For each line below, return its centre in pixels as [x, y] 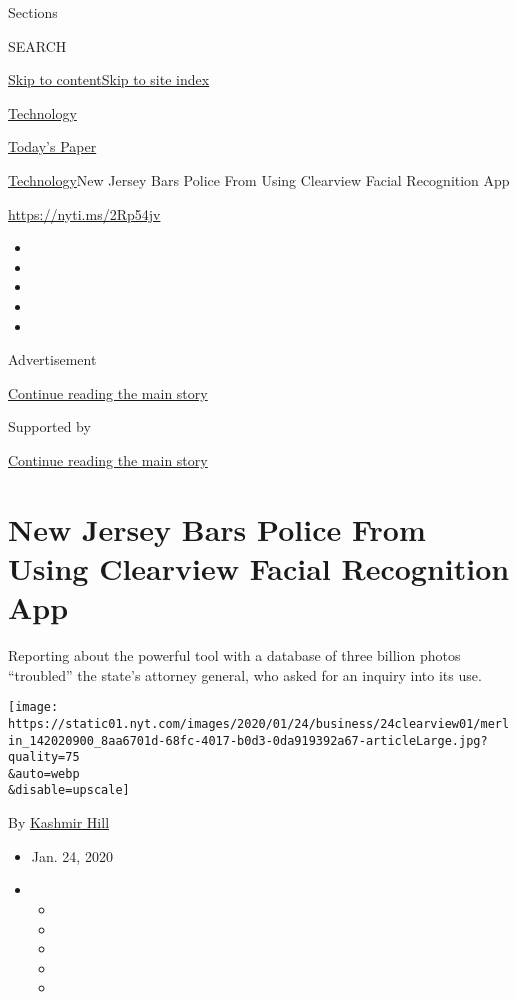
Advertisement [52, 359]
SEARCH [37, 45]
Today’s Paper [52, 146]
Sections [33, 12]
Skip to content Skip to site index [109, 79]
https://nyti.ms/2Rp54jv [84, 213]
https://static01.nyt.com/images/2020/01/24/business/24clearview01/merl [259, 723]
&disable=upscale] [69, 790]
